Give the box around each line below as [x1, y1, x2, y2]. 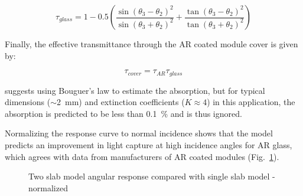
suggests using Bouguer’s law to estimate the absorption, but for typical [5, 84, 265, 96]
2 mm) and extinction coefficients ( [56, 96, 185, 108]
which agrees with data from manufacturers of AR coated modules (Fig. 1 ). [5, 150, 279, 162]
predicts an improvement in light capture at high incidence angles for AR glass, [5, 139, 292, 151]
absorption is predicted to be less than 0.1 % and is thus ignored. [5, 107, 242, 119]
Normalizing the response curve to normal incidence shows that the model [5, 127, 273, 139]
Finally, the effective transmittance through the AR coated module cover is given [5, 38, 298, 50]
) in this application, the [207, 96, 295, 108]
